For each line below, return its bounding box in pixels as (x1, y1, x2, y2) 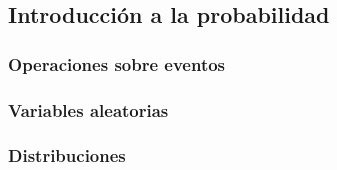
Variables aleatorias (8, 97, 169, 122)
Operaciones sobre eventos (8, 51, 226, 76)
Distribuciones (8, 143, 126, 168)
